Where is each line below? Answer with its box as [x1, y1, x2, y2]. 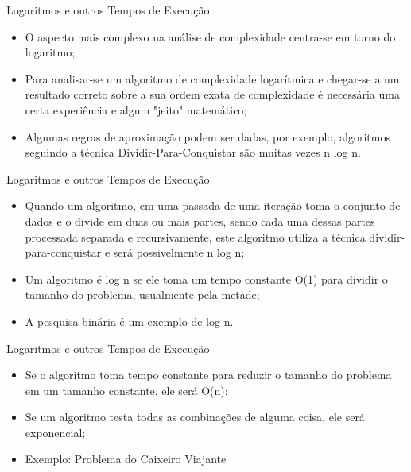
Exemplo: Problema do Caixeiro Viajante [25, 451, 227, 467]
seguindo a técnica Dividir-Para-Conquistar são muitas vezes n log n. [25, 144, 361, 161]
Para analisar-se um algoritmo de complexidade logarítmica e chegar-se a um [25, 70, 400, 87]
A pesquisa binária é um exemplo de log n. [25, 312, 234, 329]
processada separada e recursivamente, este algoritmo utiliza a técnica [25, 228, 366, 245]
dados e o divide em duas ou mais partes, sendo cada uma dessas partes [25, 212, 375, 229]
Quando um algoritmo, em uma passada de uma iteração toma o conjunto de [25, 197, 401, 214]
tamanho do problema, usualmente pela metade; [25, 286, 260, 303]
